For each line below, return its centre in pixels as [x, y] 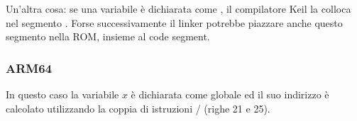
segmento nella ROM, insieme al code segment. [108, 36]
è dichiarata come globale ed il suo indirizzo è [230, 94]
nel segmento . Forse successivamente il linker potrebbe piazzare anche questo [174, 22]
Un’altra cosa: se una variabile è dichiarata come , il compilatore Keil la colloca [178, 8]
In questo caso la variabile [62, 94]
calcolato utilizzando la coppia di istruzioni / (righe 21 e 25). [138, 108]
